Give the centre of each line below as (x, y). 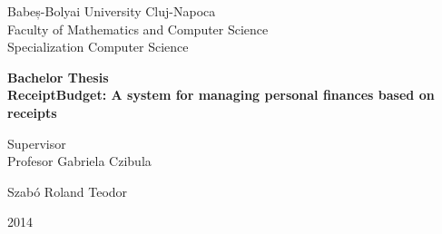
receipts (32, 112)
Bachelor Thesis (58, 77)
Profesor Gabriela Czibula (79, 161)
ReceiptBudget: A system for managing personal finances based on (221, 95)
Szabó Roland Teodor (68, 191)
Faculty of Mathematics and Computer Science (138, 29)
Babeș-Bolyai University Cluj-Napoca (112, 11)
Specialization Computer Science (98, 47)
